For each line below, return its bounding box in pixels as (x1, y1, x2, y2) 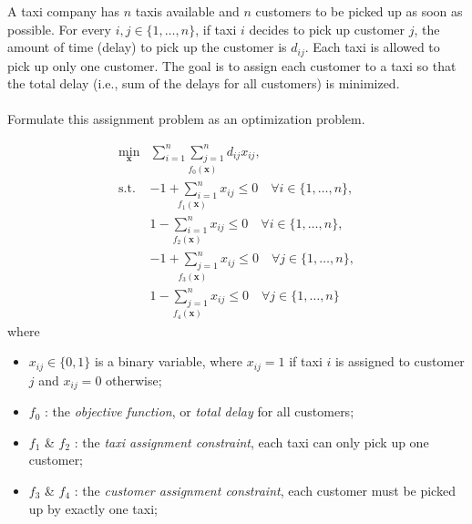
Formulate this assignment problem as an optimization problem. (7, 109, 365, 128)
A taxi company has (7, 2, 119, 20)
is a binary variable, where (95, 352, 243, 371)
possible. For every (7, 19, 111, 38)
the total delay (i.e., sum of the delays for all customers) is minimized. (7, 74, 400, 93)
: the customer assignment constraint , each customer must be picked (74, 481, 456, 500)
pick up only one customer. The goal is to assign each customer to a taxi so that (7, 56, 457, 75)
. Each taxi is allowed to (304, 37, 440, 57)
